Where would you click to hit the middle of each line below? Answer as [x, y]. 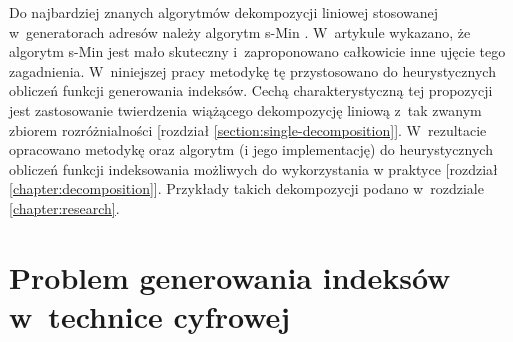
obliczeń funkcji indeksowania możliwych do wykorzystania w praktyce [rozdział [253, 168]
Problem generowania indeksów [230, 276]
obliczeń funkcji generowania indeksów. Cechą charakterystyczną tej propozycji [251, 90]
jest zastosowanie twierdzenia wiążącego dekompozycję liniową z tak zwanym [245, 109]
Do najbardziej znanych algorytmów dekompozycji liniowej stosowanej [223, 12]
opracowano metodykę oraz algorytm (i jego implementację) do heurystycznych [251, 149]
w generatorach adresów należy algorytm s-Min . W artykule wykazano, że [240, 31]
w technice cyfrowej [150, 315]
